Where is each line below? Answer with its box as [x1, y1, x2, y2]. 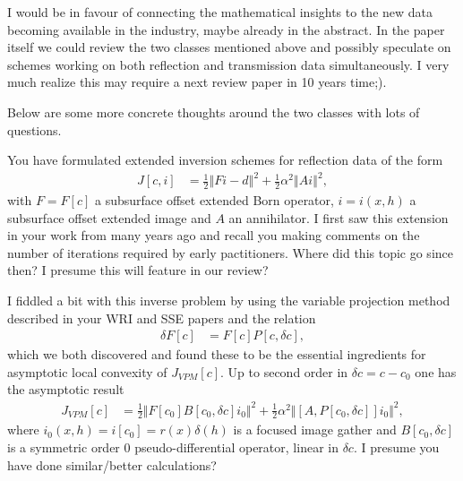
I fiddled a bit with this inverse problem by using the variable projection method [7, 291, 450, 310]
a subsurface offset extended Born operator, [94, 191, 334, 210]
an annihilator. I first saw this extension [228, 208, 449, 227]
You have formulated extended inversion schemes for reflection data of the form [7, 150, 443, 169]
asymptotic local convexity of [7, 362, 167, 381]
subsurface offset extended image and [7, 208, 211, 227]
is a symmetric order [7, 438, 120, 457]
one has [415, 362, 457, 381]
